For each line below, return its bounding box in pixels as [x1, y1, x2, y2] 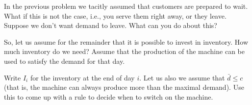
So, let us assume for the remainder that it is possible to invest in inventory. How [4, 36, 249, 47]
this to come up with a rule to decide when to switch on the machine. [4, 91, 213, 102]
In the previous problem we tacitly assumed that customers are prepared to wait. [4, 1, 248, 11]
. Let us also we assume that [139, 72, 225, 82]
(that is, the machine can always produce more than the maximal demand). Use [4, 82, 244, 92]
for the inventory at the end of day [30, 72, 135, 82]
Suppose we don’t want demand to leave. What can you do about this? [4, 20, 217, 30]
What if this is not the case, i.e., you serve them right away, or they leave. [4, 10, 227, 21]
